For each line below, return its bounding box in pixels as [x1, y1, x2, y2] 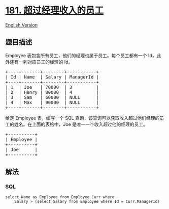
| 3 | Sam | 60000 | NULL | [5, 94, 99, 100]
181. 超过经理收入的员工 [5, 5, 104, 16]
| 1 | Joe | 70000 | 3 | [5, 84, 99, 90]
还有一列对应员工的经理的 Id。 [9, 59, 73, 65]
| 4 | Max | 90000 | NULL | [5, 99, 99, 105]
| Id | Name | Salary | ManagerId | [5, 74, 99, 80]
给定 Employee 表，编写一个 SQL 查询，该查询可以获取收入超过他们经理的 [5, 115, 160, 121]
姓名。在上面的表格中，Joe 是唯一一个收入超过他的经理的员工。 [14, 121, 148, 127]
